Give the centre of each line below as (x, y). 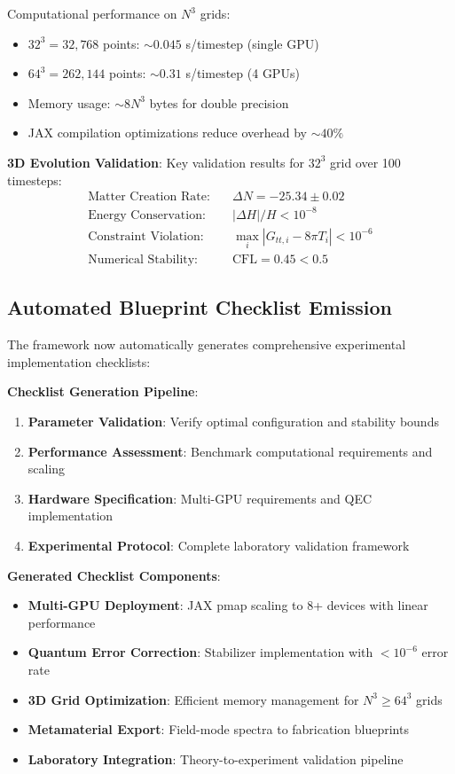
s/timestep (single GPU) (252, 43)
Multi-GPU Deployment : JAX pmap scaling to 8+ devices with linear (228, 605)
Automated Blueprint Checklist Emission (200, 307)
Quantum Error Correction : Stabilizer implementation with (200, 652)
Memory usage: (69, 102)
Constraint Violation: (146, 236)
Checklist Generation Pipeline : (103, 391)
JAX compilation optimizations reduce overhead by (167, 133)
